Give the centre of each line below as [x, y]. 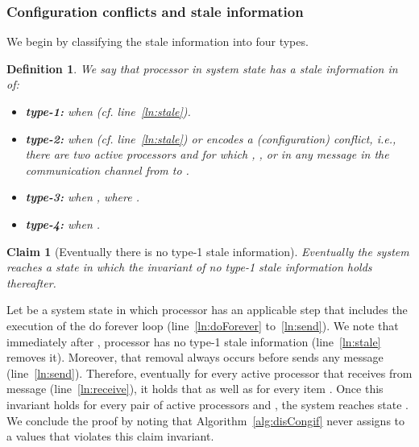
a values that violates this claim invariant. [110, 436]
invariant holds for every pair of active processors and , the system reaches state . [207, 404]
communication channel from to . [107, 170]
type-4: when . [63, 223]
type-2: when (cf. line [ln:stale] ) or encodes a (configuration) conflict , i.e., [211, 138]
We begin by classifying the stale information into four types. [158, 41]
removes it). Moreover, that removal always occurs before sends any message [195, 357]
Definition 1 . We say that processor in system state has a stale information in [202, 68]
